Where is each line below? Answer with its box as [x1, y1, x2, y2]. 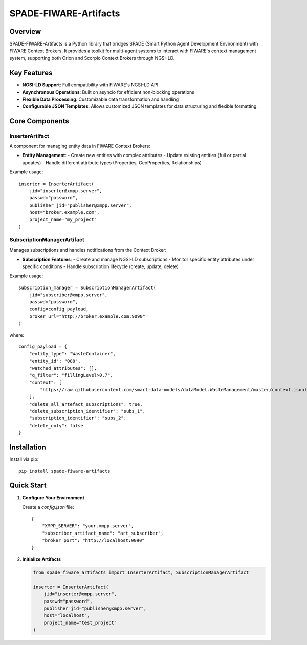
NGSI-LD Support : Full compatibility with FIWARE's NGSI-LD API [22, 82, 159, 88]
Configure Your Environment [22, 495, 84, 501]
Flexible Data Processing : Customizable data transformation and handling [22, 96, 179, 102]
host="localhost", [43, 613, 90, 618]
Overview [9, 27, 41, 36]
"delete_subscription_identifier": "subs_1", [29, 408, 146, 414]
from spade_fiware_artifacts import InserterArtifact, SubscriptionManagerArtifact [33, 570, 249, 575]
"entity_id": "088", [29, 358, 81, 364]
